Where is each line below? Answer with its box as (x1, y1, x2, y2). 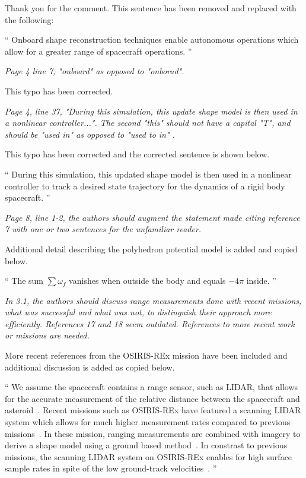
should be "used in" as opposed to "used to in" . (5, 128, 175, 140)
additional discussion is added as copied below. (5, 360, 175, 373)
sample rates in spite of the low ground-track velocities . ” (5, 462, 217, 474)
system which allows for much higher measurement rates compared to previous (5, 416, 291, 428)
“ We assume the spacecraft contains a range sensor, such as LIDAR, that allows (5, 381, 298, 393)
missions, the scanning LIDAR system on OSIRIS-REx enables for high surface (5, 450, 292, 463)
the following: (5, 13, 54, 26)
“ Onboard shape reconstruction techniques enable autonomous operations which (5, 33, 299, 46)
